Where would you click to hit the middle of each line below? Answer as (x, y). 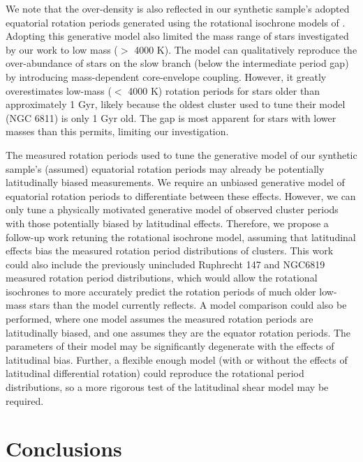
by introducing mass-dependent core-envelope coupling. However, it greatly (166, 76)
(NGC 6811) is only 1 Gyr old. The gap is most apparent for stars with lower (171, 117)
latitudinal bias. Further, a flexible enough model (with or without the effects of (177, 359)
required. (25, 400)
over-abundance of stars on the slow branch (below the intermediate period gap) (177, 63)
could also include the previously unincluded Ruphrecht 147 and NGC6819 (165, 264)
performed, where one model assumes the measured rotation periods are (160, 319)
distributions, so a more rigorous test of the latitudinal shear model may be (167, 387)
